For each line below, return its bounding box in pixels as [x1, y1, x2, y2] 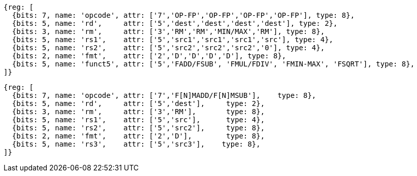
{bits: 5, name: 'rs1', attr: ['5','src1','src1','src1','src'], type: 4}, [12, 36, 334, 44]
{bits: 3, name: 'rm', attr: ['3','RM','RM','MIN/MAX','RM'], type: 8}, [12, 27, 325, 36]
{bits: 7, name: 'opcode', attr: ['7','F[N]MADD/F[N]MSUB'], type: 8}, [12, 91, 316, 99]
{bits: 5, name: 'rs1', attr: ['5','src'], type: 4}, [12, 116, 265, 124]
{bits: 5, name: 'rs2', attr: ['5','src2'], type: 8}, [12, 124, 265, 132]
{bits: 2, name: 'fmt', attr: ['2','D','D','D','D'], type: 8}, [12, 52, 286, 60]
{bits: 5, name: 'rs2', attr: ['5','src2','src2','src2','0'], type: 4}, [12, 44, 325, 52]
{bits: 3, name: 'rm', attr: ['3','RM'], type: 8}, [12, 108, 265, 116]
